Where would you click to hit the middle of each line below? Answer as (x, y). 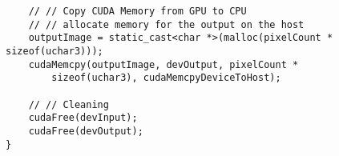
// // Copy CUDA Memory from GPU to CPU (137, 11)
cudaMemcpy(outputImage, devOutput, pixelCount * (163, 64)
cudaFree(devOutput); (86, 131)
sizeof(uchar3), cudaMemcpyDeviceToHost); (166, 78)
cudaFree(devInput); (83, 118)
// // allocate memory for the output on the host (166, 24)
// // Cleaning (69, 104)
